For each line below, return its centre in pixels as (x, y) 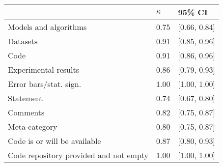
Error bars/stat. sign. (45, 84)
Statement (26, 98)
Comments (26, 112)
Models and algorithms (47, 27)
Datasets (23, 41)
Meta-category (33, 126)
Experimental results (43, 70)
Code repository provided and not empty (78, 155)
